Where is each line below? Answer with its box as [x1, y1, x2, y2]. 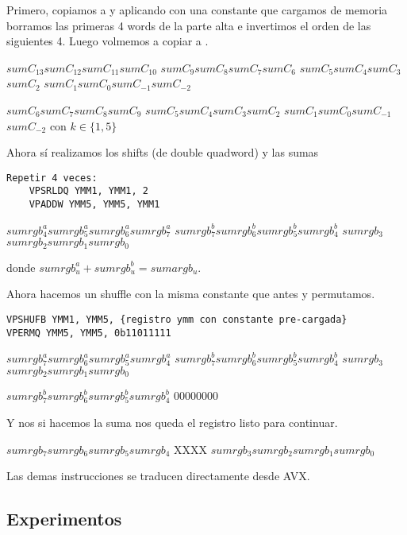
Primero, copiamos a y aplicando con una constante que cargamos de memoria [6, 2, 388, 17]
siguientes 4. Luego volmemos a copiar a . [6, 33, 209, 49]
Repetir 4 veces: [6, 172, 98, 184]
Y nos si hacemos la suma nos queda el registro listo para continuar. [6, 413, 338, 430]
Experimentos [6, 506, 122, 531]
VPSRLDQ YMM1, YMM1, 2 [29, 185, 148, 197]
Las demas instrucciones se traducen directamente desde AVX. [6, 467, 310, 484]
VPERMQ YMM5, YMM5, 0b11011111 [6, 327, 171, 339]
